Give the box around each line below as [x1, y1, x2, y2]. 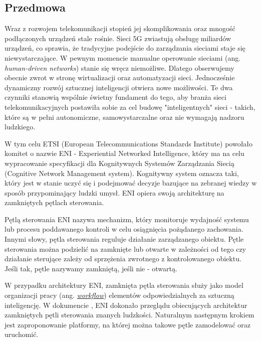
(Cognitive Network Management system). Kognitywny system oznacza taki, [5, 167, 239, 178]
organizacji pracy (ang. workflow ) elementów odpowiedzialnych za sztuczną [5, 290, 234, 300]
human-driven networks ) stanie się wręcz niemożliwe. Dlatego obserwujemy [5, 62, 234, 73]
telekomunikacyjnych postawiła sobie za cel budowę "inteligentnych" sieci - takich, [5, 101, 255, 112]
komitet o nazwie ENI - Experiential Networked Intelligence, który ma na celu [5, 148, 244, 158]
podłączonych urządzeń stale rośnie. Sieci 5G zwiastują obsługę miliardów [5, 33, 231, 43]
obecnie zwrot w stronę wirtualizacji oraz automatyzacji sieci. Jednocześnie [5, 72, 235, 83]
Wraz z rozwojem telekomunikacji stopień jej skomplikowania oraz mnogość [5, 23, 235, 34]
